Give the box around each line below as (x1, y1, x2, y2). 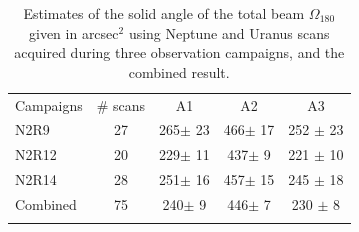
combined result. (128, 61, 230, 82)
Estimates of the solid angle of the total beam (23, 3, 305, 23)
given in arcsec (28, 22, 119, 43)
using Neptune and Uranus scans (128, 22, 330, 43)
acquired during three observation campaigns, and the (14, 42, 345, 63)
